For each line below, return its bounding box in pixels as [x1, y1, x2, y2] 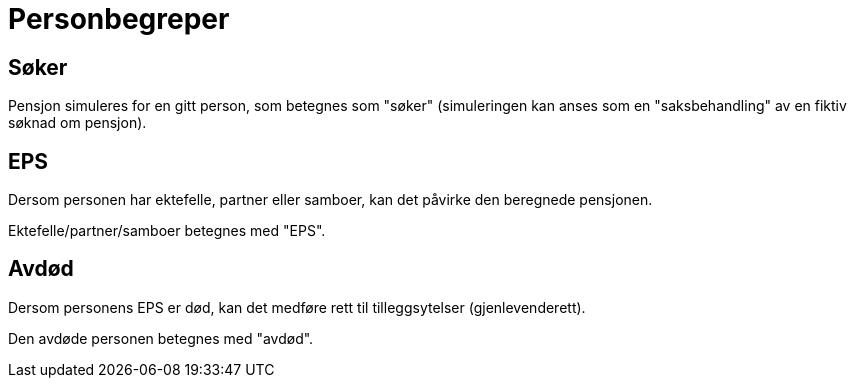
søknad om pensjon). [8, 114, 147, 132]
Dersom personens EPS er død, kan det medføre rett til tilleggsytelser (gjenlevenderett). [8, 298, 586, 316]
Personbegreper [8, 2, 230, 36]
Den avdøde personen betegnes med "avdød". [8, 329, 314, 347]
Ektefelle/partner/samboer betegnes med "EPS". [8, 222, 326, 240]
